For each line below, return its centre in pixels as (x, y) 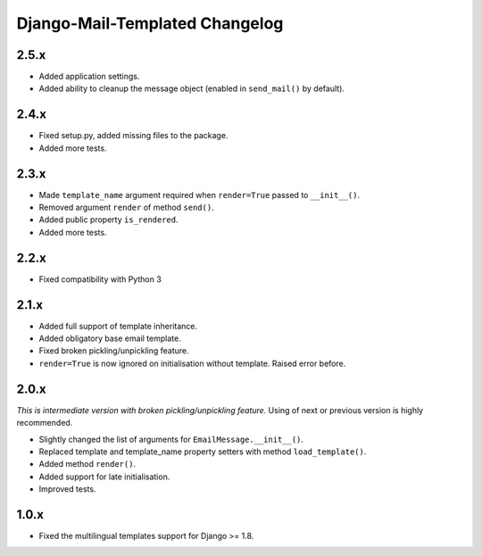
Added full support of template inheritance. (118, 326)
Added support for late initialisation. (104, 477)
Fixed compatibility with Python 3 (100, 279)
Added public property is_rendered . (108, 220)
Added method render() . (87, 464)
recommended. (45, 423)
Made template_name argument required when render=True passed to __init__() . (199, 195)
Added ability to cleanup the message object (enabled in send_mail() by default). (192, 88)
